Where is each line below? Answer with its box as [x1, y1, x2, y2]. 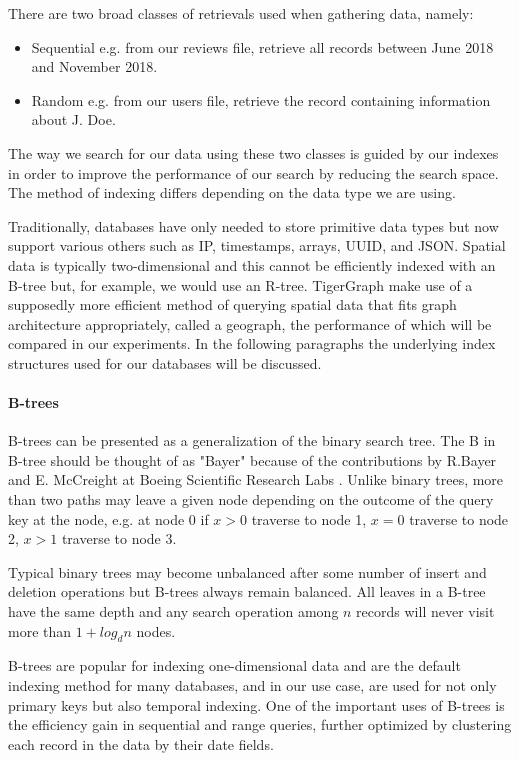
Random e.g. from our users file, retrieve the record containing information [31, 89, 491, 110]
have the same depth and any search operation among [8, 601, 339, 622]
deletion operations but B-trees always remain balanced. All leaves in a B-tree [8, 581, 486, 602]
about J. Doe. [31, 109, 116, 130]
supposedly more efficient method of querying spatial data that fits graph [8, 294, 457, 315]
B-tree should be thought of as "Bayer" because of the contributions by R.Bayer [8, 449, 497, 470]
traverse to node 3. [61, 528, 177, 549]
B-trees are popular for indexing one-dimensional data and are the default [8, 655, 461, 676]
